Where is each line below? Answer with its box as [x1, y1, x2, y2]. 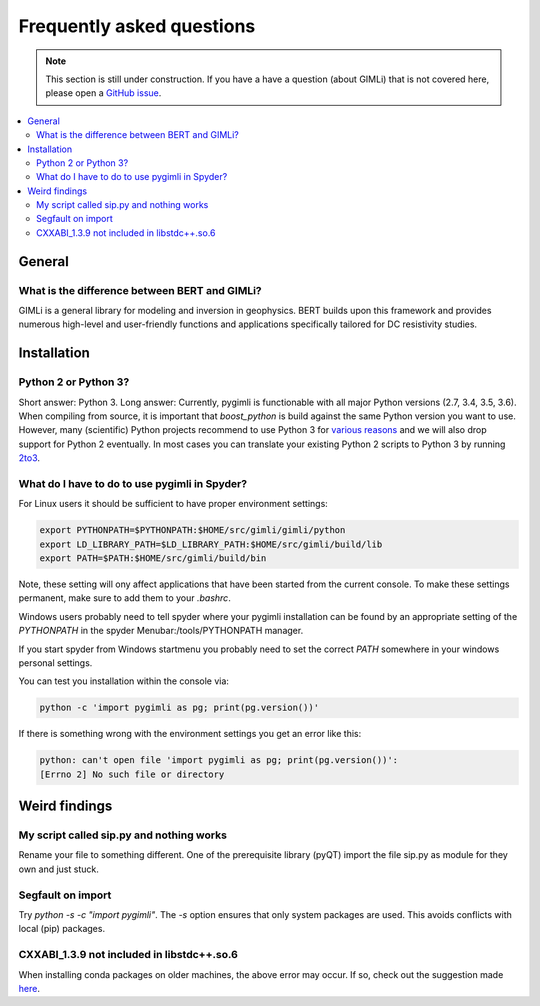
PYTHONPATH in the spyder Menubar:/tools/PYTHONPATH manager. [18, 625, 304, 637]
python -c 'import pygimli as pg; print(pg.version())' [39, 702, 320, 714]
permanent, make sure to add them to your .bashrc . [18, 592, 232, 604]
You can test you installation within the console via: [18, 675, 230, 687]
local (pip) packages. [18, 923, 105, 935]
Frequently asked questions [18, 15, 256, 37]
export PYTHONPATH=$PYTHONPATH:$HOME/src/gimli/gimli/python [39, 525, 346, 536]
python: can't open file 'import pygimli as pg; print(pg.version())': [39, 755, 399, 766]
